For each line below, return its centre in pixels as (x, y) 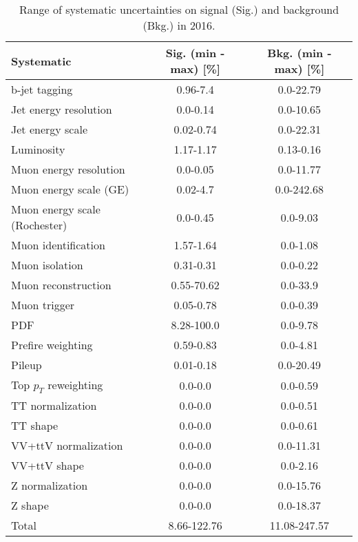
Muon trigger (43, 305)
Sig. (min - (195, 53)
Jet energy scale (49, 129)
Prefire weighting (52, 345)
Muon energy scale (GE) (70, 189)
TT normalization (54, 406)
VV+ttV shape (48, 466)
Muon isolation (47, 265)
